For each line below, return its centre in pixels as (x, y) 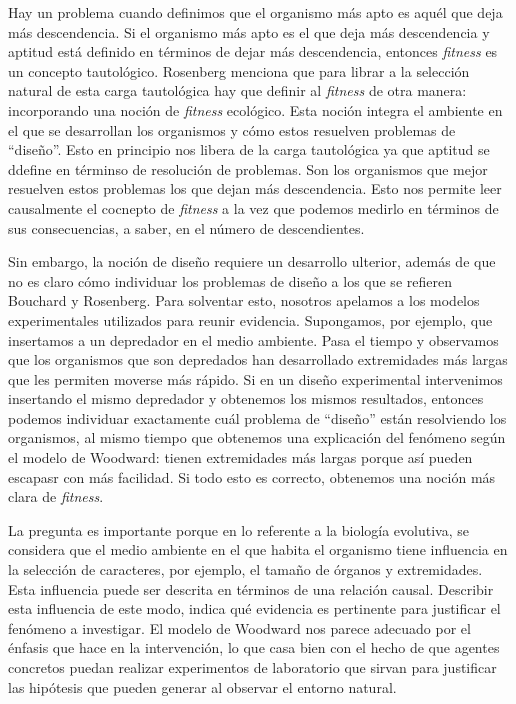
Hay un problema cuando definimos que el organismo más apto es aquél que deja (255, 12)
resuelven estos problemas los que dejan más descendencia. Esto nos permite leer (255, 188)
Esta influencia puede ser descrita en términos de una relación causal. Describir (251, 588)
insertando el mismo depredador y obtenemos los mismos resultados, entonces (246, 398)
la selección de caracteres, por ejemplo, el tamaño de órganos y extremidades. (245, 569)
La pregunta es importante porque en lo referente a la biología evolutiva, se (238, 529)
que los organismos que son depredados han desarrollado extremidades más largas (258, 359)
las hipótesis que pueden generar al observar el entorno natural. (202, 686)
